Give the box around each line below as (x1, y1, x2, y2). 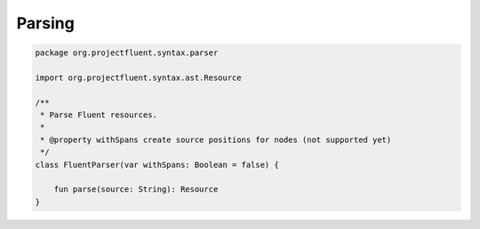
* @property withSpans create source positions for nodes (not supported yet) (40, 134, 392, 145)
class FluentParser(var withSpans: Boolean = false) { (35, 160, 279, 170)
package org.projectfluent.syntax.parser (35, 48, 219, 58)
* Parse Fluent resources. (40, 110, 157, 120)
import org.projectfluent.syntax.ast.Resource (35, 72, 242, 83)
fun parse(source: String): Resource (53, 185, 219, 194)
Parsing (16, 13, 75, 33)
